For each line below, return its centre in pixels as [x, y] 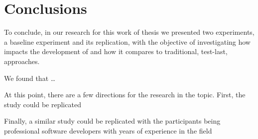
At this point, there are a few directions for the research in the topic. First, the [125, 95]
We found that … [30, 78]
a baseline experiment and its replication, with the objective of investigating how [127, 41]
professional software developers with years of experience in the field [108, 130]
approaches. [22, 61]
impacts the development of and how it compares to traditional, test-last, [116, 51]
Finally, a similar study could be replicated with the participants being [112, 121]
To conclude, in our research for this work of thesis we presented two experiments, [129, 32]
